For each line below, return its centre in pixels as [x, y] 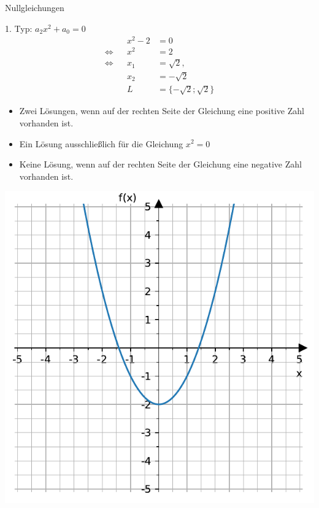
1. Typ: [19, 28]
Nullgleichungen [35, 7]
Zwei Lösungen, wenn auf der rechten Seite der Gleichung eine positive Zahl [162, 111]
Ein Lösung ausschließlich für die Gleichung [101, 143]
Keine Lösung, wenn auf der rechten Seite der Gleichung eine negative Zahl [160, 164]
